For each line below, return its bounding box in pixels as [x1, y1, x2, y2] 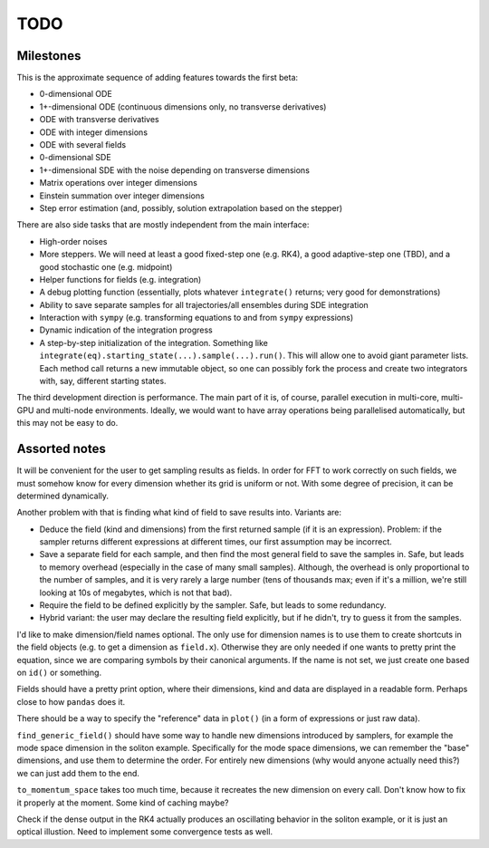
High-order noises [39, 236, 108, 246]
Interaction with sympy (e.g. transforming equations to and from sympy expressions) [39, 313, 354, 323]
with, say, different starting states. [39, 376, 167, 387]
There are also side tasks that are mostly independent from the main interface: [16, 219, 310, 230]
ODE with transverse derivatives [39, 114, 160, 125]
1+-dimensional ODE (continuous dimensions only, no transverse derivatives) [39, 101, 327, 112]
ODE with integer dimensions [39, 127, 149, 138]
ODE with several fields [39, 140, 127, 150]
